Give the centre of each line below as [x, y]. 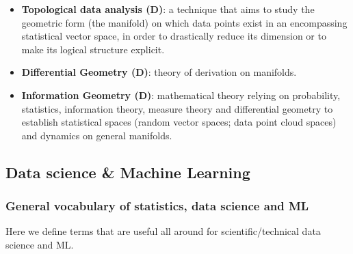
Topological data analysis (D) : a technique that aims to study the [168, 9]
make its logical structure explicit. [93, 49]
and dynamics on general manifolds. [97, 135]
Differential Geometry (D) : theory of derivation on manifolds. [159, 72]
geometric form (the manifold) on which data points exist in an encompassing [184, 22]
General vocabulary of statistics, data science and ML [157, 206]
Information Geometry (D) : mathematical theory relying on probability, [181, 95]
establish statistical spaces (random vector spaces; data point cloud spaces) [179, 122]
